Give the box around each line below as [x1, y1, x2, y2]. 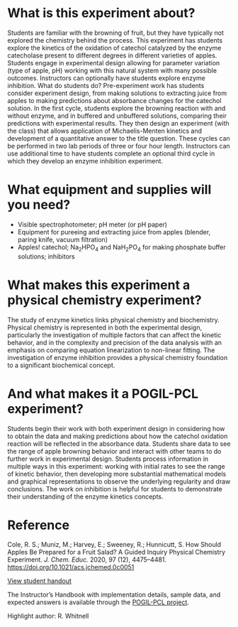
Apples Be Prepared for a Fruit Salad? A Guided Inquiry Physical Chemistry [7, 548, 225, 557]
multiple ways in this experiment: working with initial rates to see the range [7, 462, 225, 470]
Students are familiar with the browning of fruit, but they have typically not [7, 28, 225, 37]
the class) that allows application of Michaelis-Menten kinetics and [7, 126, 203, 135]
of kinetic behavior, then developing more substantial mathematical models [7, 469, 227, 478]
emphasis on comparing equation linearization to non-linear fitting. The [7, 346, 215, 354]
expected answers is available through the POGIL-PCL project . [7, 598, 190, 606]
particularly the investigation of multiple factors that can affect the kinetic [7, 330, 222, 339]
